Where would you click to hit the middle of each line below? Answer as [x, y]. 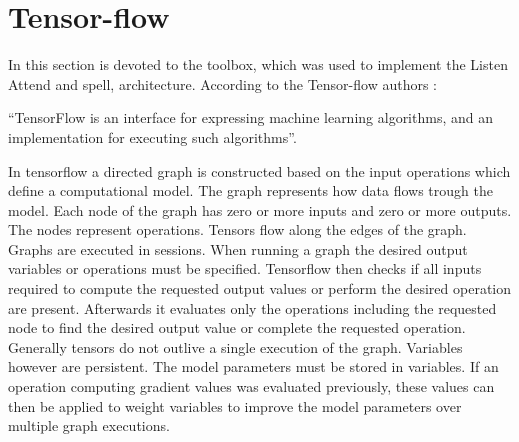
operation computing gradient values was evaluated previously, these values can [251, 386]
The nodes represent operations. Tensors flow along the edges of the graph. [237, 229]
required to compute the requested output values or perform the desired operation [260, 288]
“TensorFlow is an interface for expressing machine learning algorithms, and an [250, 117]
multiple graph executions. [89, 425]
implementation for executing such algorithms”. [152, 136]
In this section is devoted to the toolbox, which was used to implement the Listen [258, 64]
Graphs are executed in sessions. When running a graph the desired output [238, 248]
